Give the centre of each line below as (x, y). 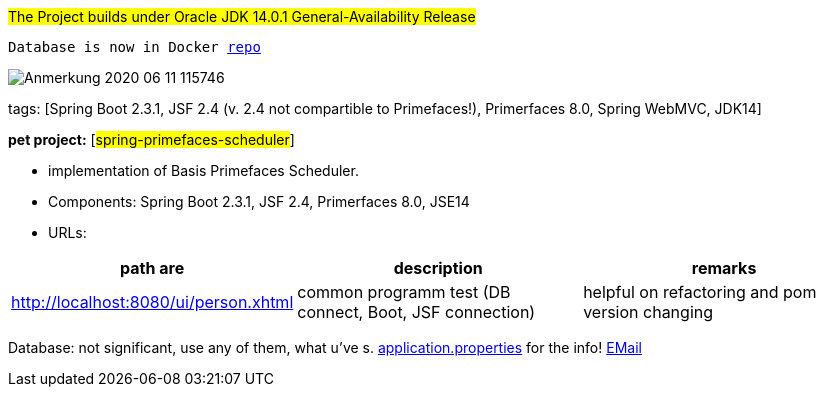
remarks (724, 268)
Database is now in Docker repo (134, 47)
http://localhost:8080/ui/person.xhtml (152, 302)
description (438, 268)
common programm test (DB (404, 292)
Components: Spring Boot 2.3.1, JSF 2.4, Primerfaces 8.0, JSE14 (259, 201)
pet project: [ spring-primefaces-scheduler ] (151, 139)
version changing (648, 312)
